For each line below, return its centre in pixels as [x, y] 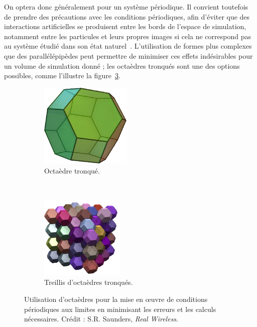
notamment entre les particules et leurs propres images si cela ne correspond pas [127, 36]
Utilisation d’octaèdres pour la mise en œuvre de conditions [116, 299]
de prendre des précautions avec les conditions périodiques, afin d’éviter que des [127, 16]
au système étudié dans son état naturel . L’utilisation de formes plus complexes [128, 46]
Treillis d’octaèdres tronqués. [89, 282]
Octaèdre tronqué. [72, 170]
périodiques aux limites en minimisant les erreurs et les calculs [120, 309]
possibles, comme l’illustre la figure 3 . [62, 75]
